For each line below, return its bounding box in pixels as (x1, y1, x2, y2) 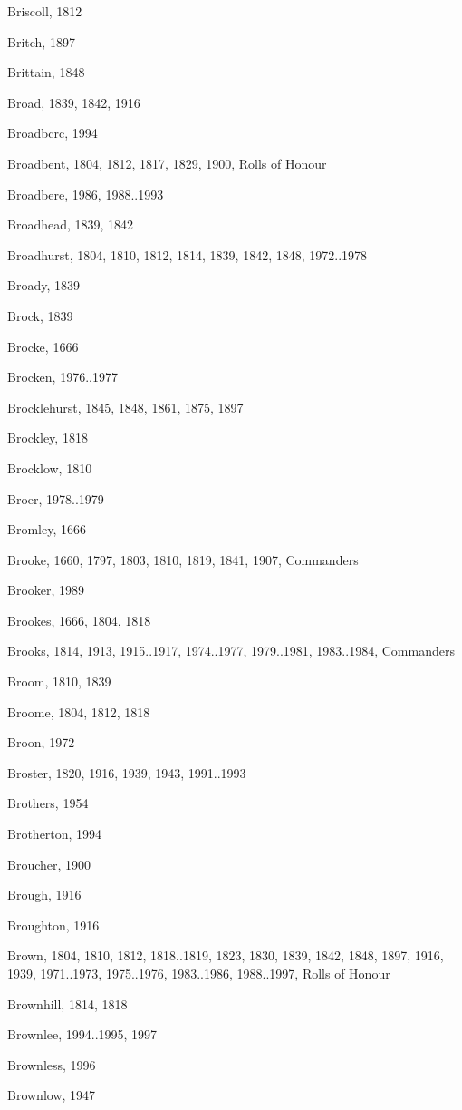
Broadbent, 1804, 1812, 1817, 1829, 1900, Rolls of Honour (7, 153, 327, 172)
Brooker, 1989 (7, 580, 85, 599)
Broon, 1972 (7, 733, 75, 752)
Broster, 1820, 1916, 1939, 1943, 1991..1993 (7, 763, 246, 782)
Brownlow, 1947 (7, 1086, 96, 1105)
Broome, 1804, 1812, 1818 (7, 702, 150, 721)
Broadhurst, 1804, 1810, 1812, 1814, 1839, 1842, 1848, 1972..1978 (7, 245, 368, 264)
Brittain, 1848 (7, 63, 85, 82)
